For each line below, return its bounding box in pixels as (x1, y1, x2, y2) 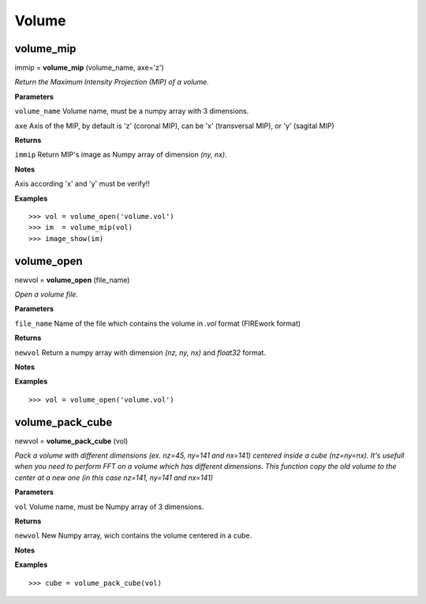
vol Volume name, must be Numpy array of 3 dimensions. (14, 502, 204, 512)
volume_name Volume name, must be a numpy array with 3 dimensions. (14, 107, 249, 116)
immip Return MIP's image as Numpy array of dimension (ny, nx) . (14, 150, 228, 160)
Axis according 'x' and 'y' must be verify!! (14, 179, 150, 189)
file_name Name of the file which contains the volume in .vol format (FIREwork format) (14, 319, 301, 328)
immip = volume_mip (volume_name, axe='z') (14, 63, 165, 73)
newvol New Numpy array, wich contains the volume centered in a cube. (14, 530, 252, 541)
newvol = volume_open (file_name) (14, 275, 130, 285)
